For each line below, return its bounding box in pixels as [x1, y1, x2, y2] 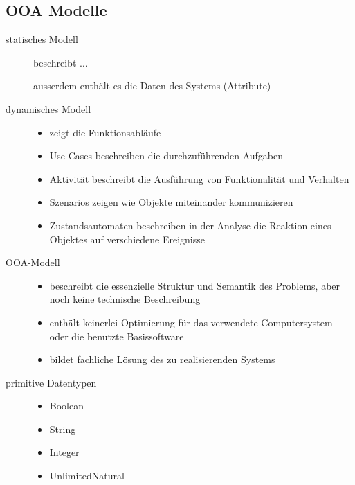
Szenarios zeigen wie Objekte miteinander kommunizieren [49, 195, 293, 209]
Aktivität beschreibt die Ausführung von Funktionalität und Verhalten [49, 171, 349, 186]
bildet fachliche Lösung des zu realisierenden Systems [49, 352, 275, 367]
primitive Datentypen [6, 375, 97, 389]
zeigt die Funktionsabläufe [49, 125, 161, 139]
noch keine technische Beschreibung [49, 292, 201, 306]
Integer [49, 445, 80, 459]
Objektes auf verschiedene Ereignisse [49, 231, 205, 246]
